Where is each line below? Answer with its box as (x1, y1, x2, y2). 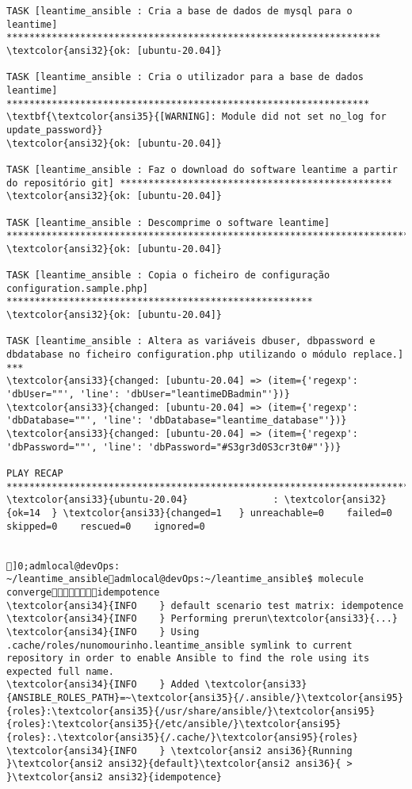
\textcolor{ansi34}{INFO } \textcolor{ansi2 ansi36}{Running (6, 745, 353, 756)
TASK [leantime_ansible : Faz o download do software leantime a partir (6, 163, 398, 175)
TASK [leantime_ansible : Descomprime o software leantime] (6, 216, 330, 228)
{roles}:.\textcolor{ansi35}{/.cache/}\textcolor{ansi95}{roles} (6, 732, 358, 744)
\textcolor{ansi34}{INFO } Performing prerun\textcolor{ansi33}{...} (6, 613, 398, 625)
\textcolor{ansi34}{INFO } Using (6, 626, 200, 638)
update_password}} (6, 124, 103, 136)
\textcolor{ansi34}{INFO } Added (6, 679, 200, 691)
